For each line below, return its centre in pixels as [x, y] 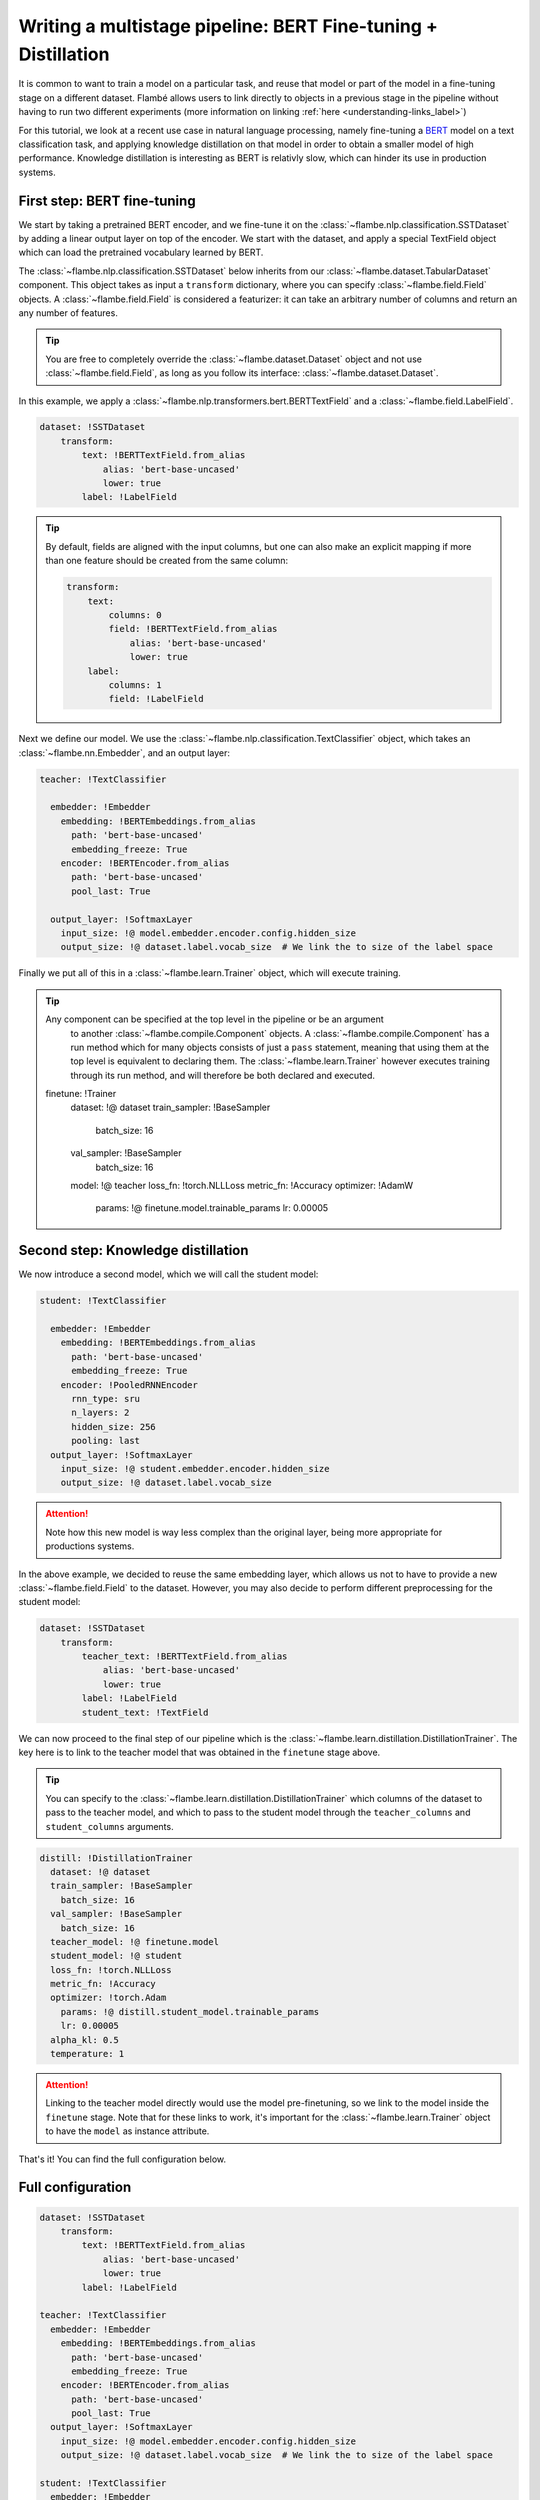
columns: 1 [135, 684]
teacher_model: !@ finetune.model [135, 1941]
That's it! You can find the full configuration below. [122, 2159]
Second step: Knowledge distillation [133, 1250]
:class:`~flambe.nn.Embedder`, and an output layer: [124, 752]
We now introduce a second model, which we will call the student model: [168, 1274]
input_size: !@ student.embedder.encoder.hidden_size [195, 1468]
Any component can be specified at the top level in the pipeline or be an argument [214, 1019]
